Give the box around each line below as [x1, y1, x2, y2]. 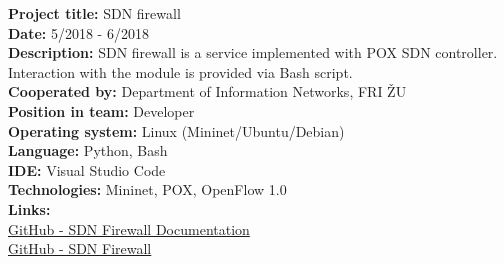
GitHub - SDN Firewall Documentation [8, 218, 250, 239]
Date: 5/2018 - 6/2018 [8, 22, 149, 43]
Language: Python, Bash [8, 140, 168, 161]
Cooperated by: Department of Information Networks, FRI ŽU [8, 81, 407, 102]
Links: [8, 198, 51, 219]
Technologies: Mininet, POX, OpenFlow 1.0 [8, 179, 287, 200]
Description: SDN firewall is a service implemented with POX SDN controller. [8, 42, 498, 63]
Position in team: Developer [8, 100, 195, 121]
